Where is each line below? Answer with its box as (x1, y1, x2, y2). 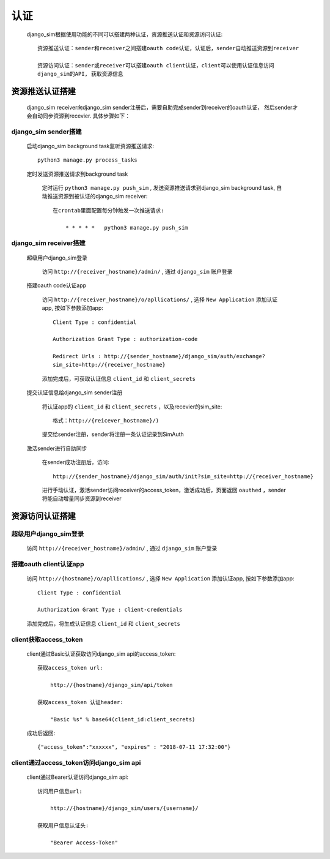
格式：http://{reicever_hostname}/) (53, 417, 159, 424)
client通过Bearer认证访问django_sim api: (26, 773, 128, 781)
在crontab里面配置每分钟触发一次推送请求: (53, 207, 164, 214)
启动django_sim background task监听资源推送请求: (26, 142, 155, 149)
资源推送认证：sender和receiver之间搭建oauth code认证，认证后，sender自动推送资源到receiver (37, 45, 299, 51)
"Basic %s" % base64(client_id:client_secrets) (50, 716, 196, 722)
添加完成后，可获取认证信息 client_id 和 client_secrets (42, 375, 196, 382)
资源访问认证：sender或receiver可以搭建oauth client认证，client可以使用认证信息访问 (37, 62, 274, 69)
